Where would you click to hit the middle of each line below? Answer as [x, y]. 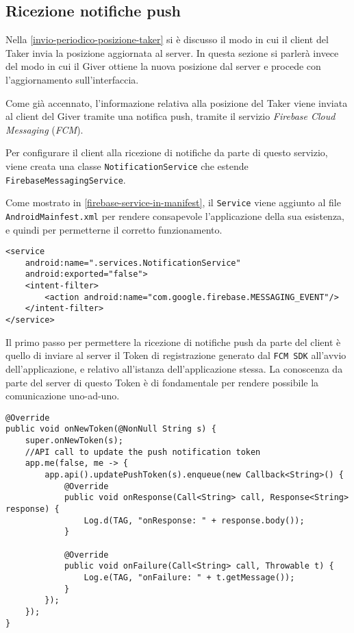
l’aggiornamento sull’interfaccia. [72, 79]
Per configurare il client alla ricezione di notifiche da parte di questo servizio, [167, 152]
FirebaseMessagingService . [66, 179]
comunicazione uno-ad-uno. [63, 396]
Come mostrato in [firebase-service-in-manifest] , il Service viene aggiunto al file [173, 202]
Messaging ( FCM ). [45, 129]
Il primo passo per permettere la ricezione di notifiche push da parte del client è [173, 342]
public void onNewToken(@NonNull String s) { [111, 429]
